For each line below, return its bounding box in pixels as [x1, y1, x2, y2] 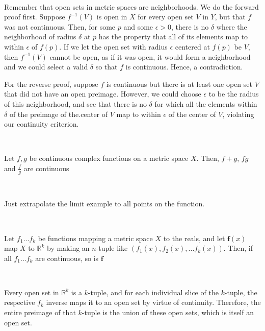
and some [123, 21, 153, 32]
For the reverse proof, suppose [4, 78, 98, 89]
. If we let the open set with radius [59, 41, 168, 52]
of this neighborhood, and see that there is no [4, 98, 147, 109]
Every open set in [4, 287, 59, 297]
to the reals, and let [163, 232, 225, 243]
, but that [215, 11, 246, 22]
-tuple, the [224, 287, 257, 297]
